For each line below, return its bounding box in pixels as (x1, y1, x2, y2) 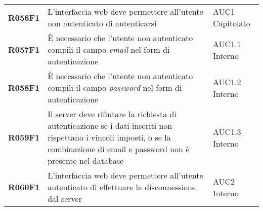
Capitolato (212, 17, 250, 29)
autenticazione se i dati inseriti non (48, 120, 172, 131)
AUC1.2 (212, 76, 241, 88)
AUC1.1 (212, 38, 241, 50)
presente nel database (48, 155, 124, 166)
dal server (48, 193, 82, 204)
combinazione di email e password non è (48, 143, 190, 155)
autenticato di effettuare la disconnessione (48, 181, 196, 193)
